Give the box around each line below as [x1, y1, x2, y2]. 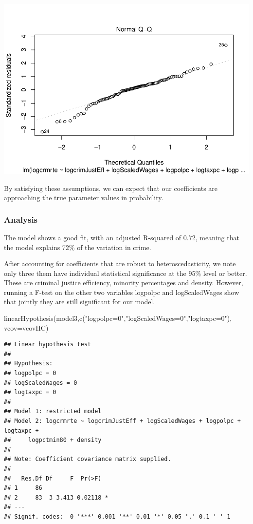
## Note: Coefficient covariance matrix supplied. [4, 456, 171, 463]
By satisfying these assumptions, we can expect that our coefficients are [4, 183, 218, 193]
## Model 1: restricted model [4, 408, 102, 415]
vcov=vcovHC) [4, 322, 49, 333]
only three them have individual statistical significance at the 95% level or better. [4, 268, 247, 278]
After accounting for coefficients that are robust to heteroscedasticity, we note [4, 258, 236, 269]
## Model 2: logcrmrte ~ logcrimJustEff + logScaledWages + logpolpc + [4, 418, 241, 425]
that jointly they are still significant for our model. [4, 296, 155, 307]
